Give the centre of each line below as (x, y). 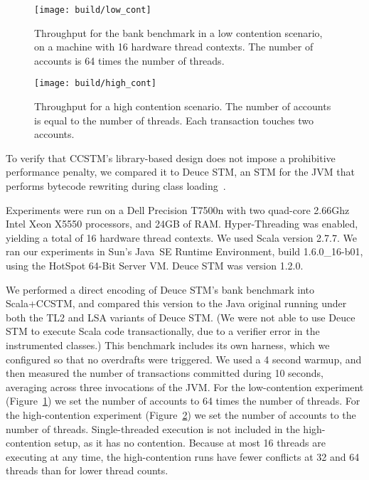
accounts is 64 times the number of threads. (129, 60)
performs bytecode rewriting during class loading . (116, 186)
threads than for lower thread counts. (87, 470)
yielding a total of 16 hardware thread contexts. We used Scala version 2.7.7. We (181, 237)
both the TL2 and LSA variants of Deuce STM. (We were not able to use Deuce (181, 317)
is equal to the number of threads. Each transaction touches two (174, 120)
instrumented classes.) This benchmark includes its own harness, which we (168, 345)
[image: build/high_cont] (95, 84)
